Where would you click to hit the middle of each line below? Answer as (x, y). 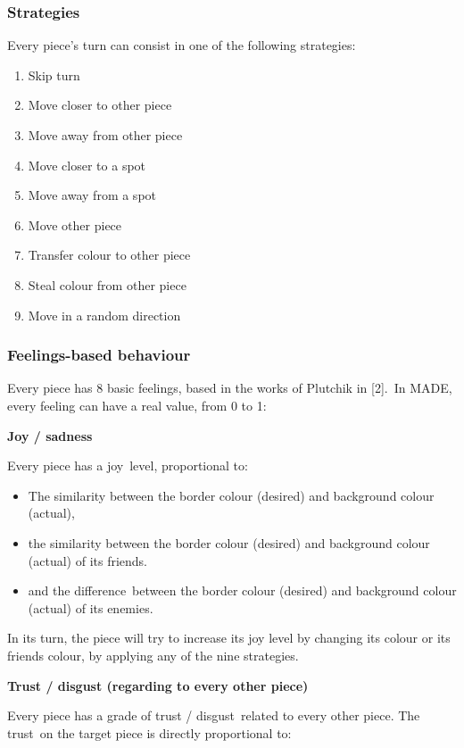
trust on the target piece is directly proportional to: (149, 732)
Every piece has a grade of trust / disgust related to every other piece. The (214, 715)
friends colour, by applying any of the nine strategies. (153, 655)
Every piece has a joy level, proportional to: (128, 465)
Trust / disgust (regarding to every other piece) (158, 685)
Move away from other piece (105, 135)
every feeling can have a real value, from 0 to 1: (137, 405)
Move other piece (75, 224)
